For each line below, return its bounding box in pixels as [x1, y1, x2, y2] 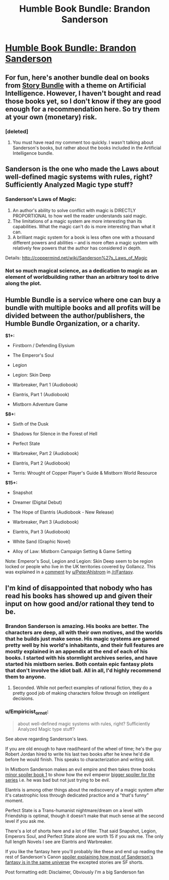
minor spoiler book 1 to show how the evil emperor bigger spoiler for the [5, 771, 155, 777]
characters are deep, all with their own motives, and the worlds [5, 628, 163, 636]
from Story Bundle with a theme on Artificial [5, 81, 146, 90]
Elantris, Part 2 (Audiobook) [12, 460, 71, 466]
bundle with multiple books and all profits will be [5, 303, 160, 312]
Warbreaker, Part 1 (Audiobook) [12, 382, 78, 388]
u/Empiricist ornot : [5, 708, 49, 716]
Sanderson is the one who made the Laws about [5, 165, 159, 174]
